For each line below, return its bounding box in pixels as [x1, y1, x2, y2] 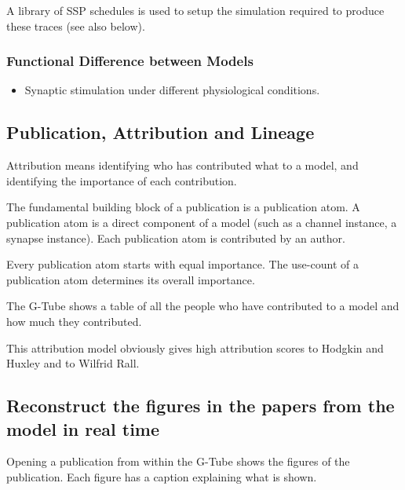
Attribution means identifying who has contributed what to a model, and [6, 157, 359, 174]
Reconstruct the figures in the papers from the [6, 393, 395, 418]
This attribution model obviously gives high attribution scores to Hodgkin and [6, 339, 384, 356]
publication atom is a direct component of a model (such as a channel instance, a [6, 214, 397, 230]
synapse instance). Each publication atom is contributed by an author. [6, 229, 345, 246]
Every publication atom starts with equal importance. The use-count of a [6, 256, 359, 272]
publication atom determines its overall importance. [6, 271, 255, 287]
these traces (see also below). [6, 17, 145, 34]
